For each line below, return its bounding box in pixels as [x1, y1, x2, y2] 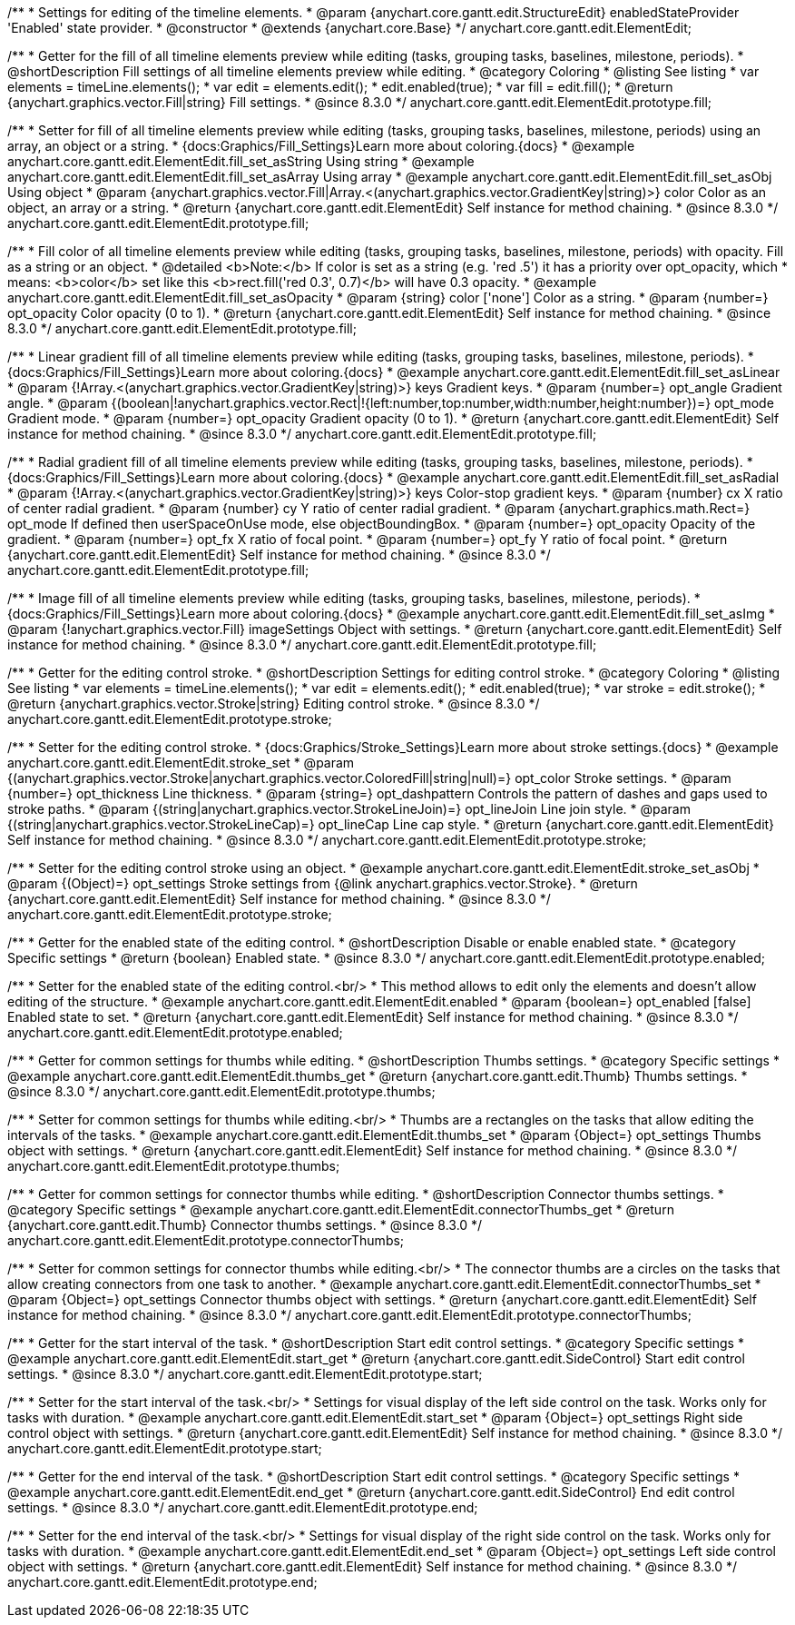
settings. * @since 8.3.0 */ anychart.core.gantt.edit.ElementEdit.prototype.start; [7, 1366, 483, 1382]
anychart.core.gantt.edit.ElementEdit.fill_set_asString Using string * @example [7, 154, 475, 169]
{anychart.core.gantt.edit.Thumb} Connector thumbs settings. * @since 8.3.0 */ [7, 1217, 483, 1233]
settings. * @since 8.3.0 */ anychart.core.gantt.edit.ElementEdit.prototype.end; [7, 1500, 478, 1515]
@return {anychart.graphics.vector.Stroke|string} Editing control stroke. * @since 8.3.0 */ [7, 696, 540, 711]
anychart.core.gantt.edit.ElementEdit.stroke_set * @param [7, 755, 355, 770]
